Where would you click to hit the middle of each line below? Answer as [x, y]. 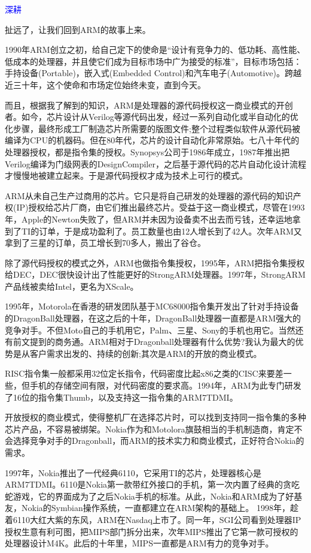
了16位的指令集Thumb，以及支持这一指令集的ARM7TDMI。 [121, 397]
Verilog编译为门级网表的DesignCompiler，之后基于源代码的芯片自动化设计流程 [155, 163]
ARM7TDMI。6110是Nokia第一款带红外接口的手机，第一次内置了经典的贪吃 [153, 484]
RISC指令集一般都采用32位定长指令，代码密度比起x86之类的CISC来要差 [144, 373]
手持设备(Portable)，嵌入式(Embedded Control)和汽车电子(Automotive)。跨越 [153, 73]
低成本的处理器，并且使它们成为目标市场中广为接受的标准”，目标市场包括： [153, 61]
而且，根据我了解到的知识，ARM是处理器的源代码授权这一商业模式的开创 [149, 105]
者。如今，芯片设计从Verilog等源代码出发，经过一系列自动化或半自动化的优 [152, 117]
